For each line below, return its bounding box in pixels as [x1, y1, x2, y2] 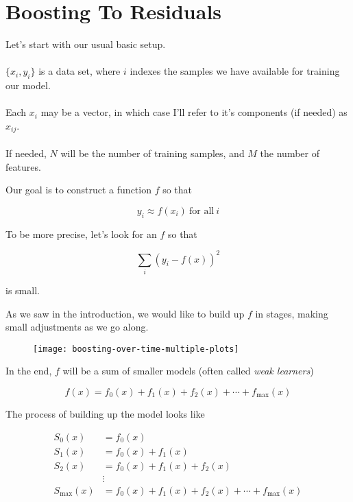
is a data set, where [38, 64, 121, 78]
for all [189, 206, 215, 216]
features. [5, 159, 41, 174]
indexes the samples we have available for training [130, 64, 340, 78]
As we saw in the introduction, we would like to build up [5, 306, 245, 320]
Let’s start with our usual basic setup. [5, 37, 166, 51]
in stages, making [255, 306, 328, 320]
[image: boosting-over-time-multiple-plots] [33, 344, 239, 354]
